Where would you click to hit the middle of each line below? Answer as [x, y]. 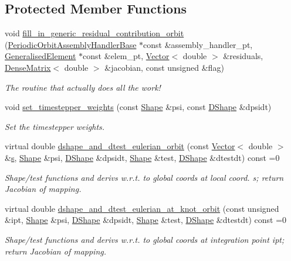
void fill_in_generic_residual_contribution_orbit [94, 33]
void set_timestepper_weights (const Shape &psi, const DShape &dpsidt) [138, 107]
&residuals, [243, 56]
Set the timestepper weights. [55, 126]
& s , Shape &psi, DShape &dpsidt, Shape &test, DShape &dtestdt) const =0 [142, 157]
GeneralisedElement [40, 56]
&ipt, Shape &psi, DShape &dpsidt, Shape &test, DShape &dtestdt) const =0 [146, 220]
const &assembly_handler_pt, [198, 44]
